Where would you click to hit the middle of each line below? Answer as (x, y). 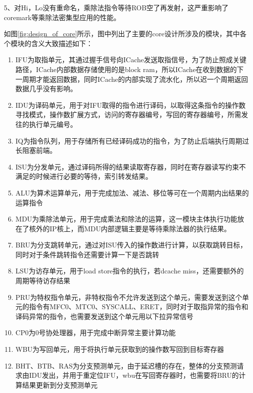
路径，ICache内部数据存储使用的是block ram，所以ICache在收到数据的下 (129, 69)
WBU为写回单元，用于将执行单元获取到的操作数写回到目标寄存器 (120, 349)
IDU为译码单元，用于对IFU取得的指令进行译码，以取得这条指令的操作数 (130, 105)
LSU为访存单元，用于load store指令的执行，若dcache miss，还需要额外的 (129, 271)
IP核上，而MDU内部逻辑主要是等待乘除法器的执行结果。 (140, 228)
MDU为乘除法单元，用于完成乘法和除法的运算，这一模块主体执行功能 (126, 219)
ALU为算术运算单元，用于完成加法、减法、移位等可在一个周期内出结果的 (132, 192)
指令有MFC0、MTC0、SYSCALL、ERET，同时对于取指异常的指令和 (139, 307)
